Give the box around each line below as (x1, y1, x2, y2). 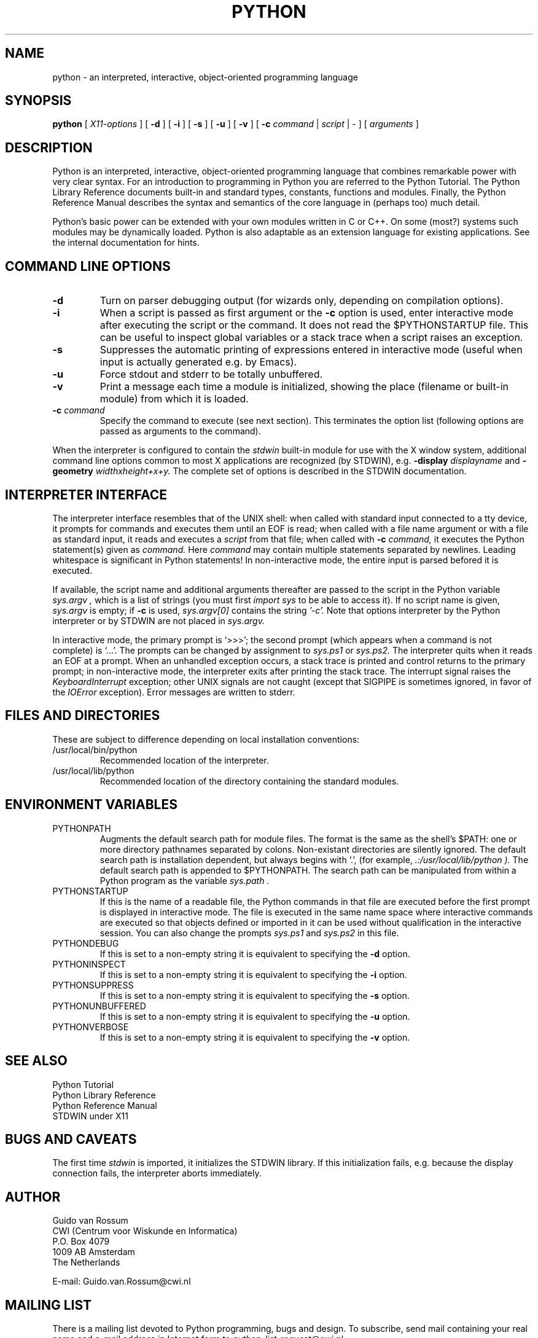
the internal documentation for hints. (52, 237, 200, 248)
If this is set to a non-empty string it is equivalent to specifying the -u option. (99, 1011, 410, 1022)
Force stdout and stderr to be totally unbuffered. (99, 368, 323, 381)
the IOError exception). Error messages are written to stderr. (52, 686, 295, 697)
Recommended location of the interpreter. (99, 754, 269, 765)
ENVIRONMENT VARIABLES (5, 797, 177, 813)
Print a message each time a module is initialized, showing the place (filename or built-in (99, 380, 509, 393)
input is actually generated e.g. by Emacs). (99, 356, 297, 369)
